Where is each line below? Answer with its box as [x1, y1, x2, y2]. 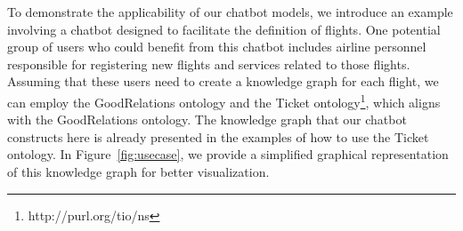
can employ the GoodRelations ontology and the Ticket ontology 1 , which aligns [7, 90, 441, 111]
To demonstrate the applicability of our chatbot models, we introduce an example [7, 3, 453, 20]
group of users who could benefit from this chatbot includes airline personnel [7, 37, 426, 56]
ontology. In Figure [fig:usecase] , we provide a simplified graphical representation [7, 145, 449, 163]
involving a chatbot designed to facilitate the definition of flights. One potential [7, 20, 441, 38]
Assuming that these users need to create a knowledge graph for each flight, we [7, 72, 439, 91]
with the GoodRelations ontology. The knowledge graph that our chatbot [7, 110, 407, 129]
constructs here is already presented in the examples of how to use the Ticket [7, 127, 429, 146]
